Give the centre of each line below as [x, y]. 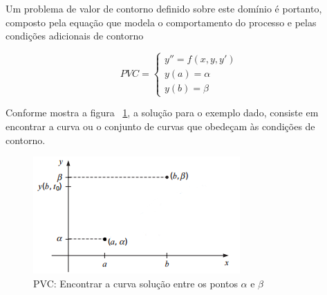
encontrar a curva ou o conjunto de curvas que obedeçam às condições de [160, 126]
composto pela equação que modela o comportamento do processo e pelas [161, 22]
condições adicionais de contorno [75, 36]
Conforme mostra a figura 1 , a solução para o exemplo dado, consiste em [162, 113]
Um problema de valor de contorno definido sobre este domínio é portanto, [164, 8]
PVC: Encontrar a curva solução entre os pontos [136, 283]
